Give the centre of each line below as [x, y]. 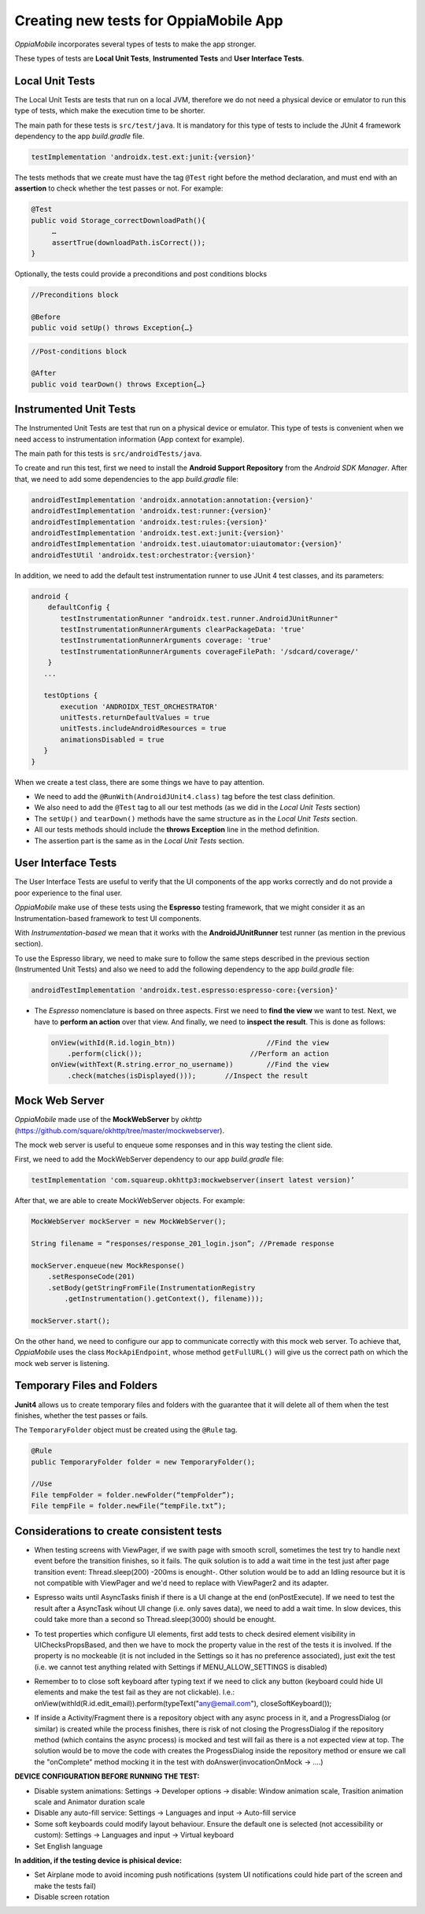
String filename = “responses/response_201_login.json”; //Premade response [183, 1244]
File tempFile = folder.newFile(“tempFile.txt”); [129, 1506]
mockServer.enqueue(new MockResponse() [108, 1265]
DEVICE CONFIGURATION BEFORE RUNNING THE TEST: [107, 1776]
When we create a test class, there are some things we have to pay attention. [140, 782]
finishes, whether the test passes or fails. [81, 1415]
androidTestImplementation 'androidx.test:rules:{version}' [150, 522]
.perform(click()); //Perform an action [198, 1053]
